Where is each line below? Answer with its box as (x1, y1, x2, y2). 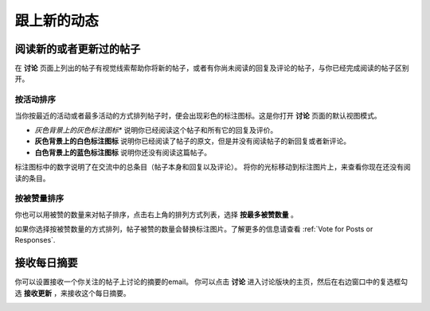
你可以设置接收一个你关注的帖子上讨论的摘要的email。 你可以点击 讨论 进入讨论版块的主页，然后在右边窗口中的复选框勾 (14, 277, 408, 286)
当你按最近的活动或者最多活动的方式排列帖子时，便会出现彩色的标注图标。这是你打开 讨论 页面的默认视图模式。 (14, 111, 381, 120)
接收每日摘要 (14, 256, 78, 270)
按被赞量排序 (14, 193, 64, 204)
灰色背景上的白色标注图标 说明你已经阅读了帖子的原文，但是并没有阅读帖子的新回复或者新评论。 (34, 136, 350, 146)
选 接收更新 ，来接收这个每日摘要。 (14, 288, 131, 297)
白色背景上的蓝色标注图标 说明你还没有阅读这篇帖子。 (34, 147, 211, 157)
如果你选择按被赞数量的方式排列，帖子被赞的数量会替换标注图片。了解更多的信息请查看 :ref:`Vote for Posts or (14, 224, 373, 234)
